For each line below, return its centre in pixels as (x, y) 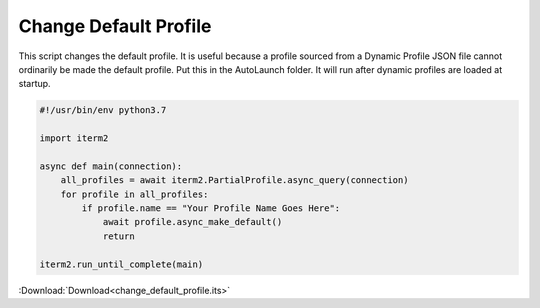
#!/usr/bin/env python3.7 (103, 110)
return (118, 236)
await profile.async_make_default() (192, 222)
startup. (34, 84)
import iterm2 (74, 138)
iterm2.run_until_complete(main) (121, 264)
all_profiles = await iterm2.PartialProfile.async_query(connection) (234, 180)
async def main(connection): (111, 166)
